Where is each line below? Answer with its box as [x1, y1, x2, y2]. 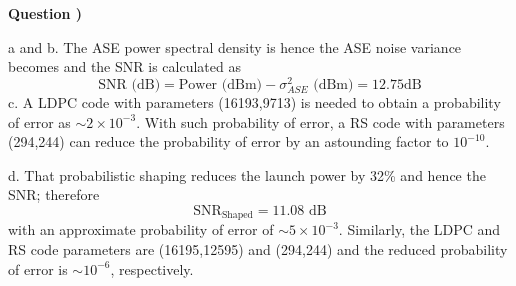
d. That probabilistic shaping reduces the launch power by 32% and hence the [8, 164, 486, 185]
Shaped [221, 210, 253, 221]
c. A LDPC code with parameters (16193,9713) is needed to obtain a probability [8, 92, 501, 113]
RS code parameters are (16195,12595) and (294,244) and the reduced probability [8, 239, 508, 260]
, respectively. [110, 258, 194, 279]
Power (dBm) [178, 77, 263, 92]
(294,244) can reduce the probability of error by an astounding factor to [8, 131, 449, 152]
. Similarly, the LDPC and [338, 219, 501, 240]
